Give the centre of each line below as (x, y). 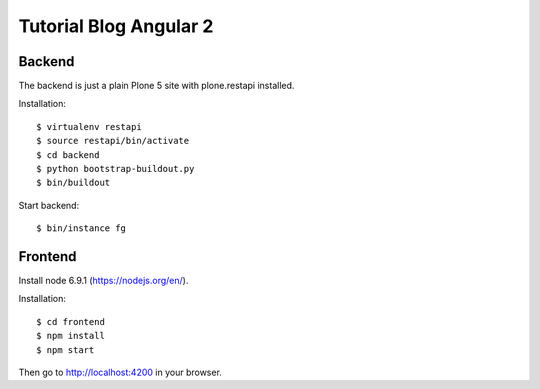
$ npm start (65, 349)
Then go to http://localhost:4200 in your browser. (120, 372)
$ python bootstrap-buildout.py (115, 169)
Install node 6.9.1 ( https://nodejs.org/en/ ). (103, 281)
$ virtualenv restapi (89, 126)
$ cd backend (68, 154)
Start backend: (49, 205)
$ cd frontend (70, 321)
